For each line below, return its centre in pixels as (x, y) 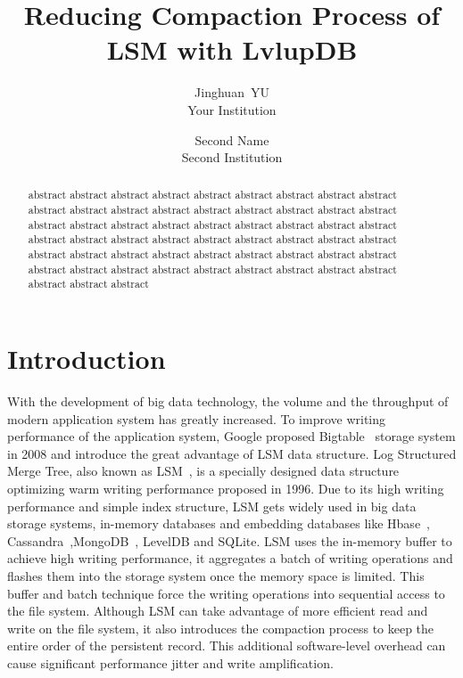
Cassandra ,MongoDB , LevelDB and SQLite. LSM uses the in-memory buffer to (230, 540)
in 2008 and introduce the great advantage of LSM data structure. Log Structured (232, 453)
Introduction (87, 359)
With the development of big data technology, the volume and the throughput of (228, 401)
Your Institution (232, 109)
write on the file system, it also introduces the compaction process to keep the (221, 628)
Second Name (232, 139)
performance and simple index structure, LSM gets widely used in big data (212, 506)
